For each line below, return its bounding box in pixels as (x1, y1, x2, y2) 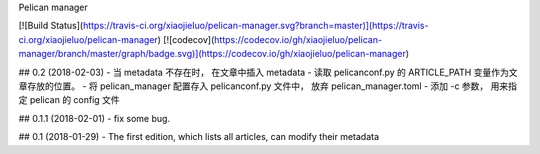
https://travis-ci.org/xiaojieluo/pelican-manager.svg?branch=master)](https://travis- (82, 20, 429, 32)
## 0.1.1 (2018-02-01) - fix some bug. (18, 112, 170, 124)
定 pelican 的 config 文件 (18, 94, 120, 106)
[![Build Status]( (18, 20, 84, 32)
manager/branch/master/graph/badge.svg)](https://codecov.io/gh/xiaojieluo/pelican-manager (18, 48, 407, 60)
